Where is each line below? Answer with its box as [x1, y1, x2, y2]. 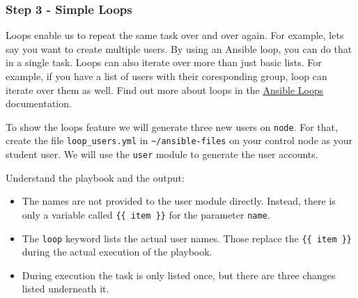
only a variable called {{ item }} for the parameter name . [22, 207, 270, 221]
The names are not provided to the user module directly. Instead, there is [22, 194, 336, 208]
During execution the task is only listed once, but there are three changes [22, 267, 336, 282]
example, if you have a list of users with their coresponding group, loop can [6, 69, 327, 83]
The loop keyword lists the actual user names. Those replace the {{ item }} [22, 230, 352, 245]
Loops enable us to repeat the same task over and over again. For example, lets [6, 28, 344, 42]
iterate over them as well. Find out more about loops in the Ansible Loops [6, 82, 324, 97]
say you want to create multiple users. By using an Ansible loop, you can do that [6, 41, 352, 56]
